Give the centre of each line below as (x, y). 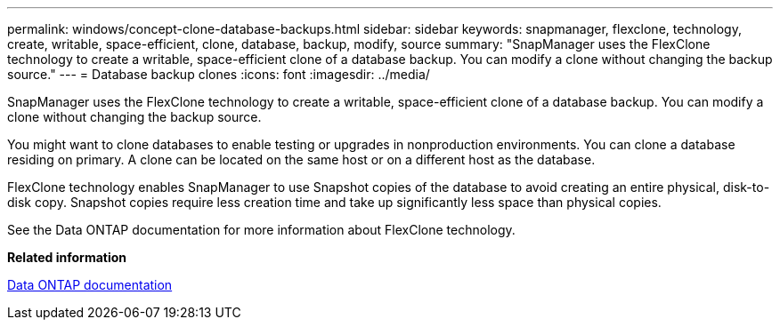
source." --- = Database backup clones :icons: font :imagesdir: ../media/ (219, 74)
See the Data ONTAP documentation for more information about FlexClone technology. (261, 230)
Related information (67, 257)
